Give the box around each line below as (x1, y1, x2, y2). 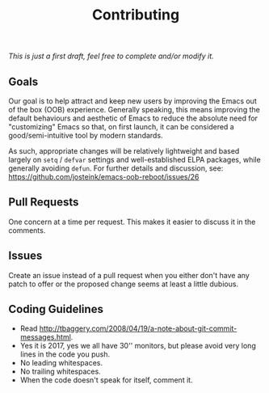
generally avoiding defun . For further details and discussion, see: (8, 163, 224, 173)
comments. (8, 225, 46, 235)
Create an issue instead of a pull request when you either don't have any (8, 270, 250, 280)
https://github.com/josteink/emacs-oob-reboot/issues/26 (8, 172, 200, 181)
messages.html (19, 332, 71, 342)
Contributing (91, 6, 180, 24)
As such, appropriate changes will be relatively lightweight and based (8, 146, 240, 155)
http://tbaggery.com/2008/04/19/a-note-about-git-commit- (39, 323, 237, 333)
